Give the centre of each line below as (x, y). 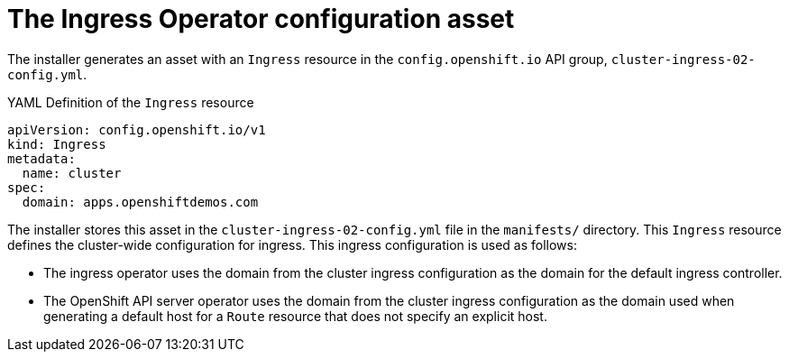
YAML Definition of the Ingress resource (131, 102)
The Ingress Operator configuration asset (261, 19)
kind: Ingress (57, 144)
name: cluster (72, 173)
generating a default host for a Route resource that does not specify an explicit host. (295, 316)
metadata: (41, 158)
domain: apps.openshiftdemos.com (140, 202)
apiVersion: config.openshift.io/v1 (137, 129)
